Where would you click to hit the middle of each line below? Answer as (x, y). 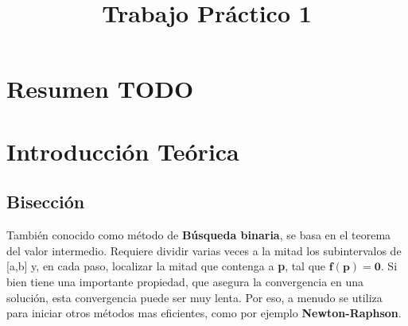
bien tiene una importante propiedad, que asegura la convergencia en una (185, 281)
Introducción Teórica (123, 151)
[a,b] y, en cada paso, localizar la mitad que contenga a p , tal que (166, 266)
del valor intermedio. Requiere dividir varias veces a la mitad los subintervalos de (204, 250)
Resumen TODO (100, 89)
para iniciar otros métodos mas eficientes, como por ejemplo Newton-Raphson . (204, 313)
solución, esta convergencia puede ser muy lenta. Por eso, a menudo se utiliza (194, 297)
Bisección (46, 202)
